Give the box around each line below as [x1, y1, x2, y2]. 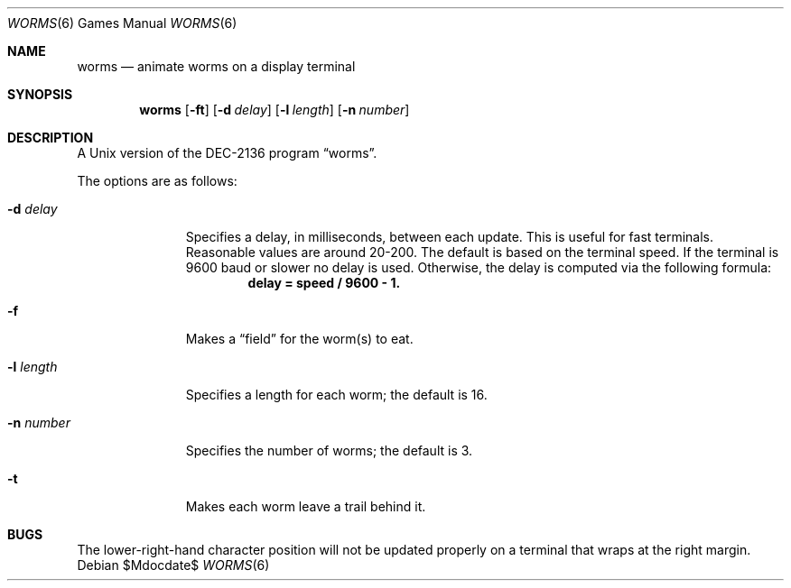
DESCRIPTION [7, 130, 94, 145]
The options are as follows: [77, 173, 237, 188]
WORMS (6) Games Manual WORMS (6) [7, 15, 237, 31]
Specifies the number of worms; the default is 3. [185, 443, 473, 458]
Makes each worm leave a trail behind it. [185, 499, 426, 514]
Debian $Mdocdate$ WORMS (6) [77, 557, 270, 573]
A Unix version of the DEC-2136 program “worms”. [77, 145, 377, 161]
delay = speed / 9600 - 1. [247, 275, 401, 290]
